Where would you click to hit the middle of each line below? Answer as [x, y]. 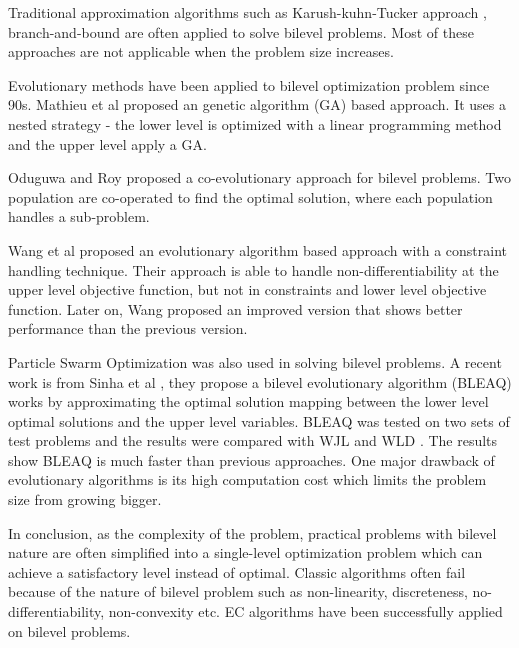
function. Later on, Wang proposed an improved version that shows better [235, 308]
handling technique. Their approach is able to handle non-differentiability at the [253, 269]
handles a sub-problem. [79, 216]
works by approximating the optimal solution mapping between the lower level [248, 401]
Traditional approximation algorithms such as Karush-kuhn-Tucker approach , [247, 12]
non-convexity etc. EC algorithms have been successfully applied [305, 611]
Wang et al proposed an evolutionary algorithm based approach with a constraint [258, 249]
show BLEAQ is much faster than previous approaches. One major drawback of [251, 459]
